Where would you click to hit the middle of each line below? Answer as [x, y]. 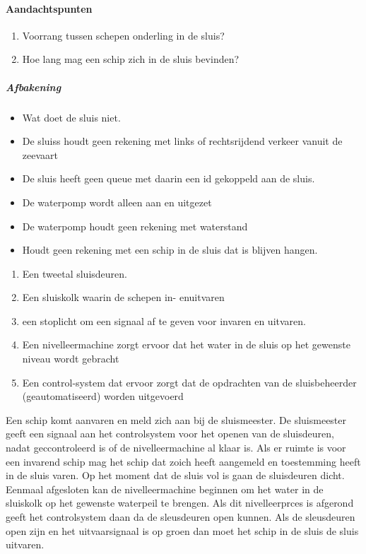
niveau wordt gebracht [71, 359]
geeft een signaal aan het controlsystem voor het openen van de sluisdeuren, [170, 434]
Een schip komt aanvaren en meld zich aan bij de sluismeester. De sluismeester [176, 419]
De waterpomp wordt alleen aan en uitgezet [117, 202]
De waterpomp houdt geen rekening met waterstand [135, 226]
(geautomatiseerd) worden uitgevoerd [103, 396]
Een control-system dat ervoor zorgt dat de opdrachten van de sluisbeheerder [189, 382]
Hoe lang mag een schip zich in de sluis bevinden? [131, 59]
